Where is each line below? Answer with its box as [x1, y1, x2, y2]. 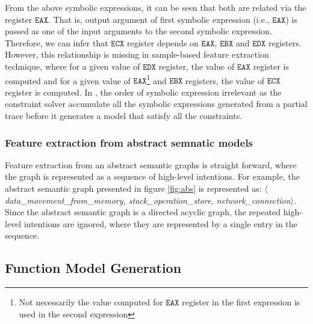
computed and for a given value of [5, 74, 131, 87]
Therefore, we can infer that [5, 36, 108, 49]
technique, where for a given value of [5, 60, 140, 72]
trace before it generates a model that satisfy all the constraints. [5, 109, 243, 121]
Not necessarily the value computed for [19, 296, 163, 308]
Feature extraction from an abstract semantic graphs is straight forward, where [5, 158, 297, 171]
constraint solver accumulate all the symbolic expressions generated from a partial [5, 97, 308, 110]
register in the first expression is [182, 296, 300, 308]
